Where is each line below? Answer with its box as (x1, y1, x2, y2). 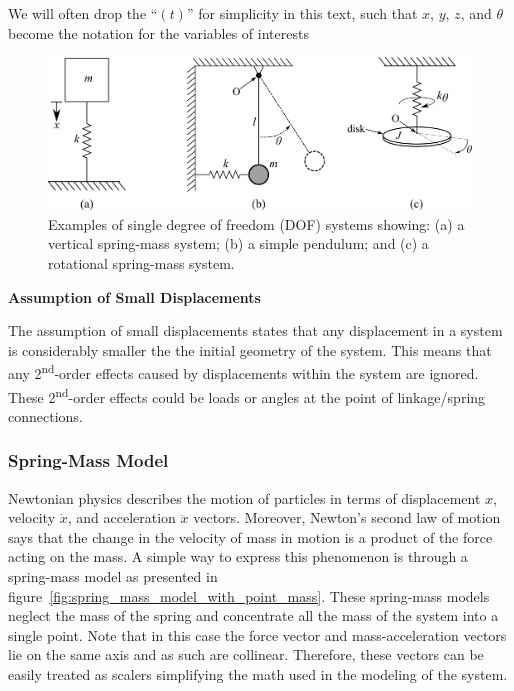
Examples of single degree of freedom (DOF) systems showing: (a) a (48, 213, 465, 234)
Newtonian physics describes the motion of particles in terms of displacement (8, 487, 481, 508)
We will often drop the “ (8, 3, 158, 23)
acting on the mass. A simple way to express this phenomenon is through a (8, 546, 468, 567)
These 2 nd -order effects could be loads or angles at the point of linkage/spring (8, 383, 486, 407)
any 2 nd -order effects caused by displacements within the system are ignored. (8, 360, 479, 383)
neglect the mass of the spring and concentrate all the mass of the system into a (8, 605, 499, 626)
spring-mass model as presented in (8, 565, 218, 586)
